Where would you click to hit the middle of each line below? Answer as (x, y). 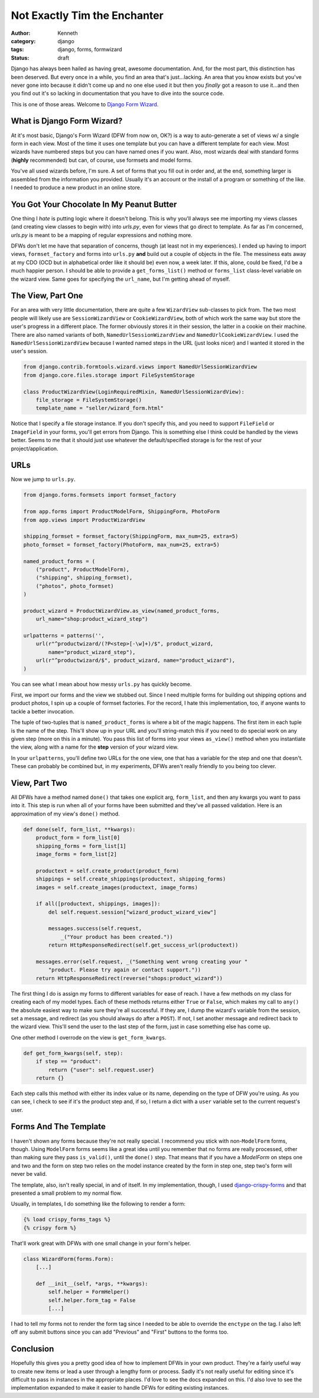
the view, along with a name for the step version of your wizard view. (95, 747)
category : (23, 41)
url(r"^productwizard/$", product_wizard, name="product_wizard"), (136, 661)
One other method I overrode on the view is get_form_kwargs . (89, 1038)
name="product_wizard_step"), (92, 652)
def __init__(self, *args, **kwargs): (92, 1283)
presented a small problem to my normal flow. (66, 1193)
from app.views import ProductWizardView (84, 520)
